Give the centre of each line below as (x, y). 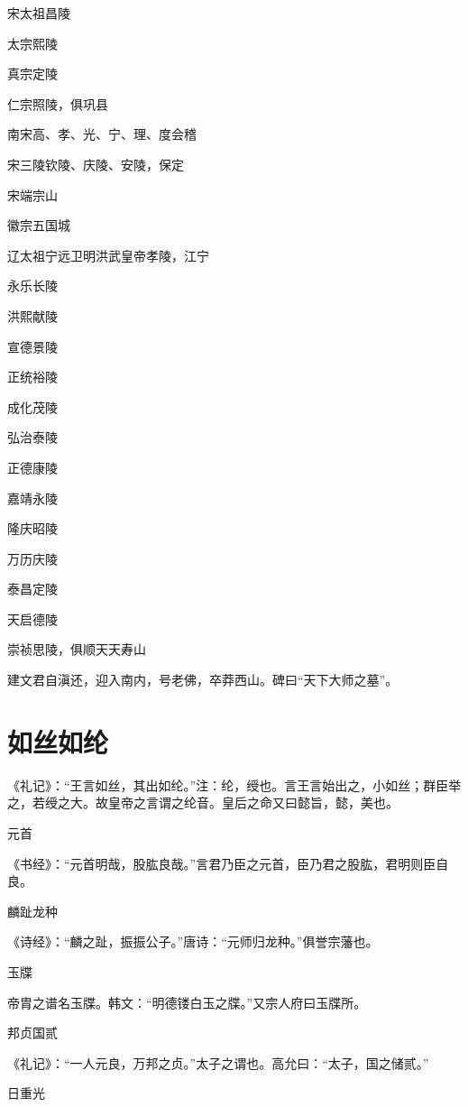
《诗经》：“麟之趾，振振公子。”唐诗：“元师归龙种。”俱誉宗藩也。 (193, 941)
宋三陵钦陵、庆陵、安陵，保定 (96, 164)
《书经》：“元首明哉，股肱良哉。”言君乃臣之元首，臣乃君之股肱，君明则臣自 (228, 863)
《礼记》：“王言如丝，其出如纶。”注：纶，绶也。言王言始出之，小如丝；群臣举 (234, 784)
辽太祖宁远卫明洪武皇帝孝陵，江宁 (108, 255)
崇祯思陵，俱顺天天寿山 (77, 649)
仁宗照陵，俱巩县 (58, 103)
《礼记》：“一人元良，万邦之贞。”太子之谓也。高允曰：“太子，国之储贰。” (218, 1062)
